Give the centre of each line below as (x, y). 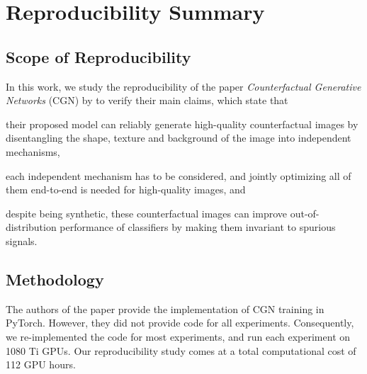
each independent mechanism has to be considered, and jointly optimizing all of (179, 175)
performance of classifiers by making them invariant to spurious (198, 227)
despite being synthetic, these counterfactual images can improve (147, 213)
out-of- (305, 213)
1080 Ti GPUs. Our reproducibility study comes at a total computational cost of (181, 350)
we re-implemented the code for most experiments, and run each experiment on (178, 336)
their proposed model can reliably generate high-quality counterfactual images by (182, 124)
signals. (22, 240)
